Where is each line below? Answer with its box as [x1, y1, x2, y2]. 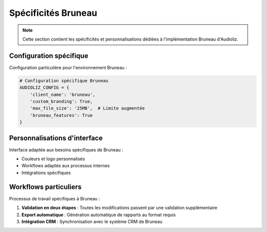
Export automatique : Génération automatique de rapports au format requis [21, 212, 176, 218]
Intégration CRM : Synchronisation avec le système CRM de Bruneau [21, 218, 163, 225]
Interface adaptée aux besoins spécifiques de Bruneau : [9, 146, 124, 153]
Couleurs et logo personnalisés [21, 156, 85, 162]
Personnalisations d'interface [9, 134, 103, 142]
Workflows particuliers [9, 183, 82, 191]
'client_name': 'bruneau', [30, 92, 96, 97]
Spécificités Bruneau [9, 7, 97, 18]
